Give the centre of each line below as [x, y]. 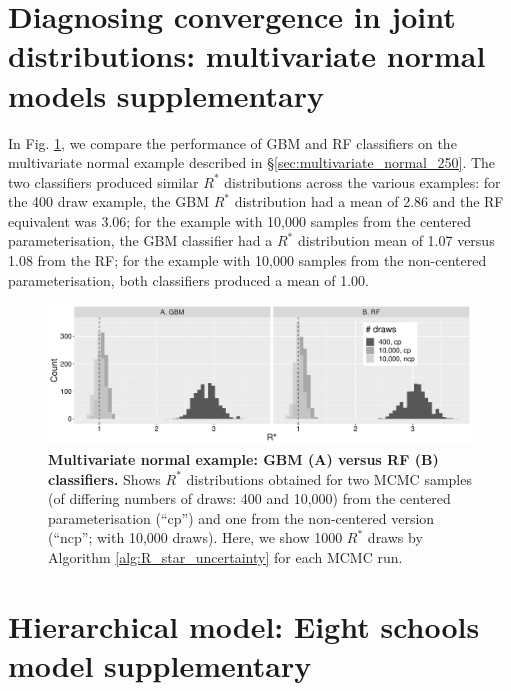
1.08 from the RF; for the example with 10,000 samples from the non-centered [247, 260]
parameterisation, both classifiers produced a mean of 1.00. [188, 279]
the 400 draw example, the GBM [108, 201]
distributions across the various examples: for [362, 181]
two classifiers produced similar [103, 181]
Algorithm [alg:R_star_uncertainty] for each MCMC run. [225, 557]
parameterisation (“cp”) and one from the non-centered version [241, 517]
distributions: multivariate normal [247, 55]
